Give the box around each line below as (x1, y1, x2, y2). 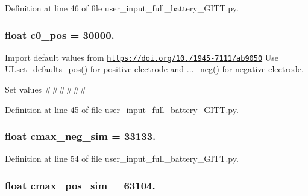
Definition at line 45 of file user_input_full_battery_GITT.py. (5, 103, 239, 115)
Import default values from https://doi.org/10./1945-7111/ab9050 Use (5, 51, 278, 63)
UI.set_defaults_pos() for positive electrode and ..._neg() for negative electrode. (5, 63, 304, 75)
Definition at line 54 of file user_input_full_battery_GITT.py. (5, 152, 239, 165)
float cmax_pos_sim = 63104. (5, 177, 156, 192)
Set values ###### (5, 83, 87, 96)
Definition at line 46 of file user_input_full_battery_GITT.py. (5, 2, 239, 14)
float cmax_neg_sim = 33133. (5, 129, 156, 144)
